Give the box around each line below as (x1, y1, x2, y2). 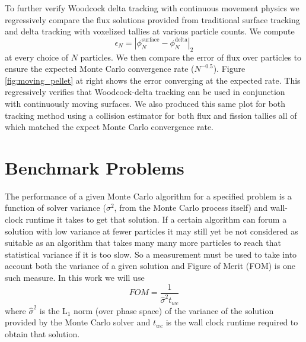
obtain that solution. (5, 327, 80, 340)
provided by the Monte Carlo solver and (5, 316, 151, 328)
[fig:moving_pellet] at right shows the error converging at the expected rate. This (5, 74, 301, 86)
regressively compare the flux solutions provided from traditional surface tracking (5, 13, 300, 26)
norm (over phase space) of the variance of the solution (74, 304, 274, 316)
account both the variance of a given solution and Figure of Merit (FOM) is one (5, 259, 295, 272)
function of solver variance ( (5, 201, 106, 214)
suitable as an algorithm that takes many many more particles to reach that (5, 236, 281, 249)
